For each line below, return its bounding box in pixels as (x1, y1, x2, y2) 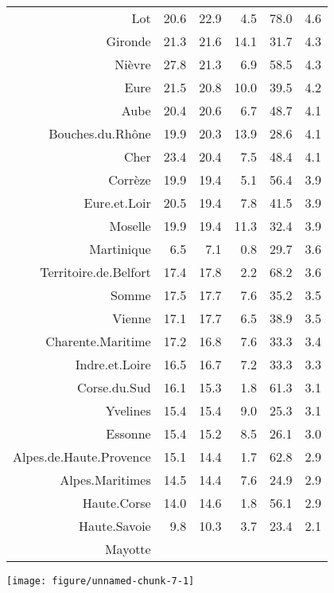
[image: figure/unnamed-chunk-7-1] (6, 575, 195, 587)
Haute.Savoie (79, 517, 151, 535)
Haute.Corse (82, 494, 151, 512)
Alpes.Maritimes (60, 470, 151, 489)
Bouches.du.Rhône (49, 124, 151, 142)
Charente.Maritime (45, 332, 151, 350)
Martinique (89, 240, 151, 258)
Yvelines (105, 401, 151, 419)
